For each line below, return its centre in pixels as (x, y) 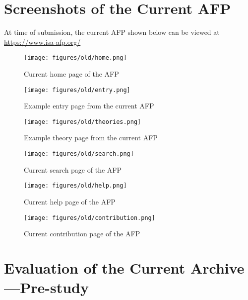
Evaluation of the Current (95, 268)
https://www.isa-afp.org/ (42, 42)
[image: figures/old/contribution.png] (90, 218)
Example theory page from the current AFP (91, 138)
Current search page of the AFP (73, 169)
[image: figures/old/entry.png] (77, 90)
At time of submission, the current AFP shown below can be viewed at (112, 32)
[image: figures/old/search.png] (79, 154)
